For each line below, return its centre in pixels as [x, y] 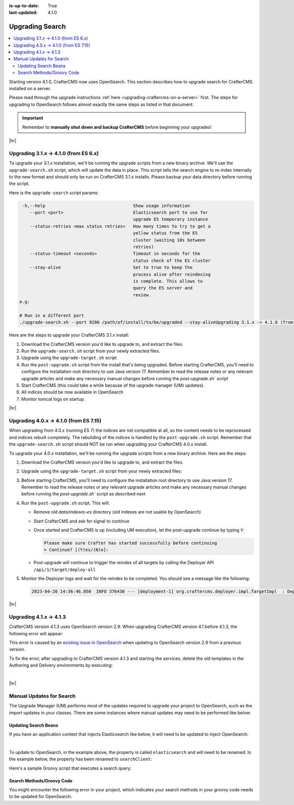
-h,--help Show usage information [106, 206]
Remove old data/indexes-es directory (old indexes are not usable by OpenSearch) [117, 512]
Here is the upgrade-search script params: [54, 193]
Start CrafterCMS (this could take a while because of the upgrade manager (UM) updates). [113, 386]
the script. [19, 183]
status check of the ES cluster [172, 260]
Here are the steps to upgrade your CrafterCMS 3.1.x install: [69, 335]
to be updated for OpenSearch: [40, 797]
